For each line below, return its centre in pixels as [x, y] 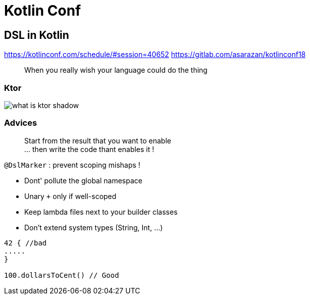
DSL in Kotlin [37, 35]
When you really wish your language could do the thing [116, 70]
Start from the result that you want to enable [98, 140]
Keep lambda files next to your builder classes [101, 212]
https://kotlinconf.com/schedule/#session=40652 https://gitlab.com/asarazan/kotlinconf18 [155, 55]
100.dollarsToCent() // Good [62, 275]
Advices [21, 123]
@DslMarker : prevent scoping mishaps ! [72, 165]
